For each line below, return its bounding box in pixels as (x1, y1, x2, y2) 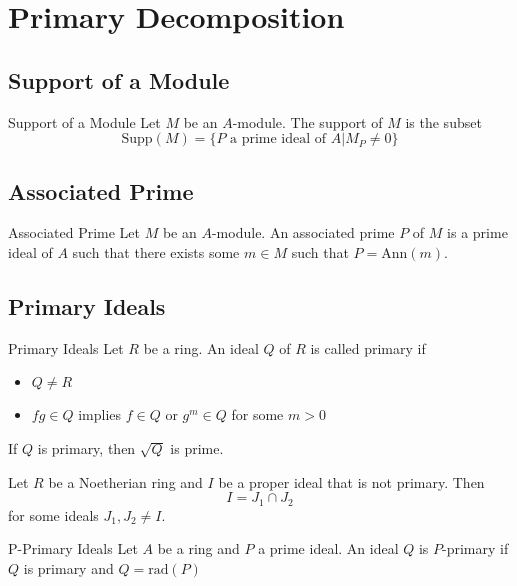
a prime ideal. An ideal (258, 538, 399, 559)
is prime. (170, 437, 224, 458)
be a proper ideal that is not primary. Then (218, 471, 485, 492)
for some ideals (8, 504, 99, 525)
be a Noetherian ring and (48, 471, 203, 492)
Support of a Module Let (8, 111, 161, 132)
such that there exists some (72, 241, 240, 262)
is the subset (405, 111, 482, 132)
